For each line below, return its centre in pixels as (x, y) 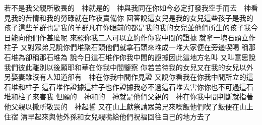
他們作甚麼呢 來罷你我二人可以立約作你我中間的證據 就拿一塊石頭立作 (140, 37)
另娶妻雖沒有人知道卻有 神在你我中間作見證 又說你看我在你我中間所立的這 (129, 77)
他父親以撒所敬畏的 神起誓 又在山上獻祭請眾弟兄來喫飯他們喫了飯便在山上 (129, 106)
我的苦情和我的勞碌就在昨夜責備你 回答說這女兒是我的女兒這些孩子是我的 (132, 17)
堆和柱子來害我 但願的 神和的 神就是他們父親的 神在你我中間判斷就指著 (129, 97)
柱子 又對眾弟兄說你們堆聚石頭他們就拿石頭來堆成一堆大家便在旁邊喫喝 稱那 (130, 47)
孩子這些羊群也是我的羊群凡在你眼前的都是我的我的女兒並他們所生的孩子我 (127, 27)
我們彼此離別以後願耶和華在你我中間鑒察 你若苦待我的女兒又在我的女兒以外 (129, 67)
